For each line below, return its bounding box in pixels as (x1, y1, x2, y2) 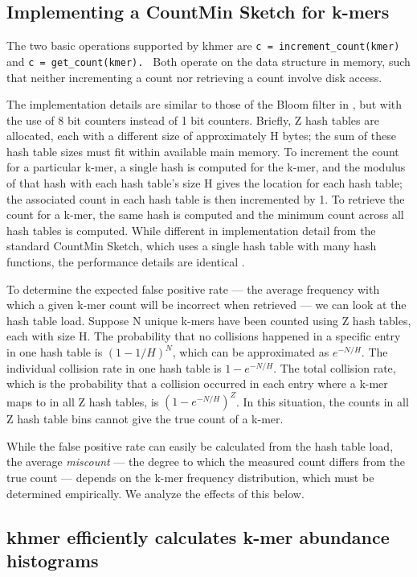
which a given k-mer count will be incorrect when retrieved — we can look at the (6, 296, 407, 313)
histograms (6, 548, 99, 573)
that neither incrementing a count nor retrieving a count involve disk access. (6, 68, 382, 85)
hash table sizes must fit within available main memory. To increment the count (6, 142, 399, 159)
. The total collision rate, (273, 359, 396, 376)
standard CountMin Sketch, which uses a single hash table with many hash (6, 237, 377, 254)
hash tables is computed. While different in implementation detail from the (6, 221, 376, 238)
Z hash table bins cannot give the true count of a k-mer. (6, 410, 284, 427)
